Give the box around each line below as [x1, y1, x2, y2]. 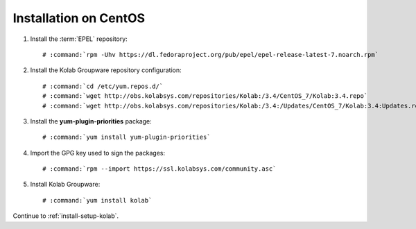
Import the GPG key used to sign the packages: [30, 149, 166, 157]
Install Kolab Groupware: [30, 180, 101, 189]
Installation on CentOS [12, 10, 146, 26]
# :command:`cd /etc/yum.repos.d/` [42, 82, 164, 90]
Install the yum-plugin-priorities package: [30, 117, 152, 125]
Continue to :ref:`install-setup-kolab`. [12, 212, 119, 220]
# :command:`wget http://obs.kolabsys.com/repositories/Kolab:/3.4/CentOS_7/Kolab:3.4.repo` [42, 92, 368, 100]
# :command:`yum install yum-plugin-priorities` [42, 133, 211, 142]
